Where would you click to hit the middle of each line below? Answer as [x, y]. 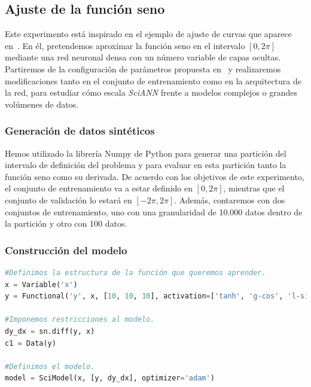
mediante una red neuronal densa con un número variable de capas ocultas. [143, 57]
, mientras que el [254, 188]
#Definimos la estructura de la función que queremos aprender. [135, 272]
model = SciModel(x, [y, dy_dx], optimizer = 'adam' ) [110, 378]
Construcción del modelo [66, 250]
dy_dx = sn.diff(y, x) [50, 331]
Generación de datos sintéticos [80, 131]
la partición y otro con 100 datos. [66, 223]
